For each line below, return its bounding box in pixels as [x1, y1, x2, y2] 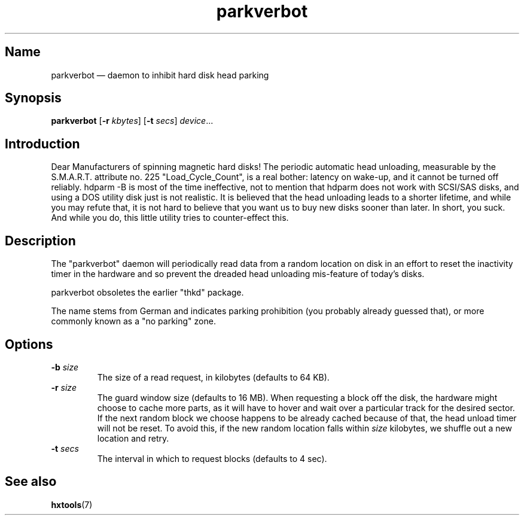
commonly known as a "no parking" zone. [51, 316, 216, 327]
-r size [51, 382, 77, 393]
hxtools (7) [51, 499, 93, 510]
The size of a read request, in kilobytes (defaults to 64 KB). [97, 372, 330, 382]
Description [5, 233, 76, 248]
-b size [51, 361, 79, 372]
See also [5, 474, 57, 489]
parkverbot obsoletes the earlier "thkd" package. [51, 287, 244, 298]
